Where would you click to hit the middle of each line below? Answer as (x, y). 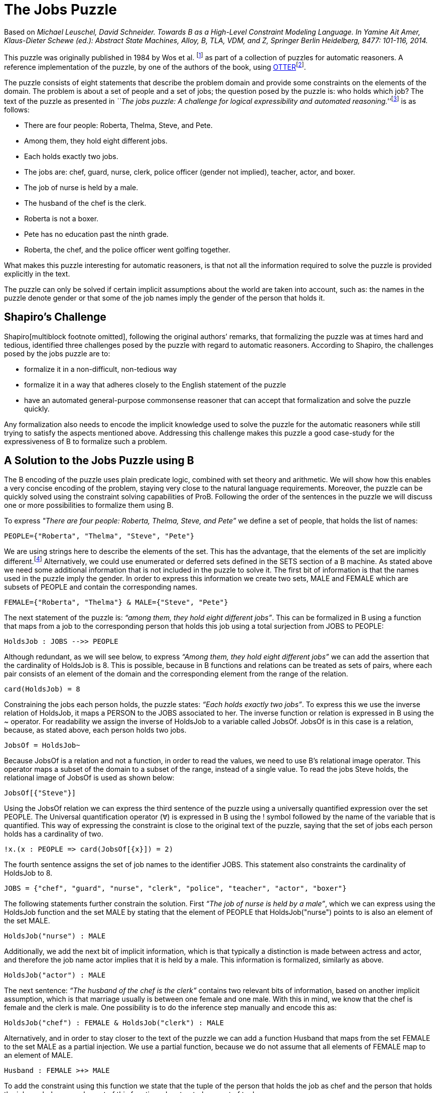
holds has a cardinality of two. (54, 834)
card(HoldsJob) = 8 (42, 689)
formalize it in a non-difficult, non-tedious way (101, 369)
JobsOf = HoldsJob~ (42, 745)
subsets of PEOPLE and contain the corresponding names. (101, 587)
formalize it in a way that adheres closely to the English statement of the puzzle (155, 384)
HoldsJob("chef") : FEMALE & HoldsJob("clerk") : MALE (114, 1023)
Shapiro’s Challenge (55, 317)
